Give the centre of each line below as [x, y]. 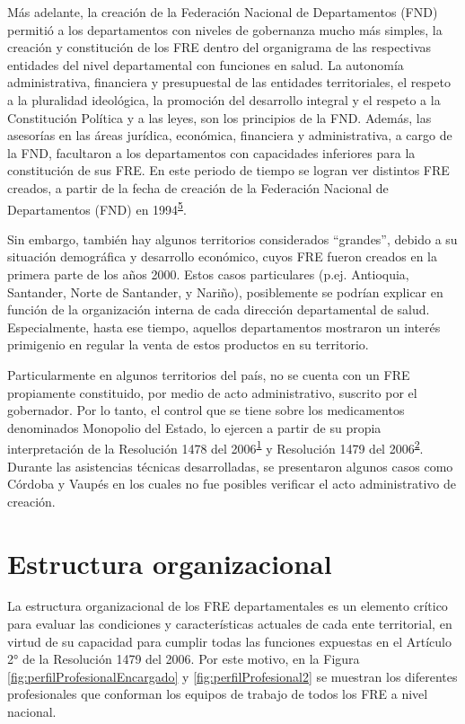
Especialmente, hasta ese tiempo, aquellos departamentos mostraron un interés [224, 327]
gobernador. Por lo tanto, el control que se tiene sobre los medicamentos [206, 410]
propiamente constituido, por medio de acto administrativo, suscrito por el [212, 392]
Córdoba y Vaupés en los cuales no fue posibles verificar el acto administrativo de [232, 484]
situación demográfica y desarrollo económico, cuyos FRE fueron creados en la [223, 256]
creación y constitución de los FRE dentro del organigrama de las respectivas [219, 47]
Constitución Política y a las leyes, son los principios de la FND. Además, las [219, 117]
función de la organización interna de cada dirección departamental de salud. [219, 309]
